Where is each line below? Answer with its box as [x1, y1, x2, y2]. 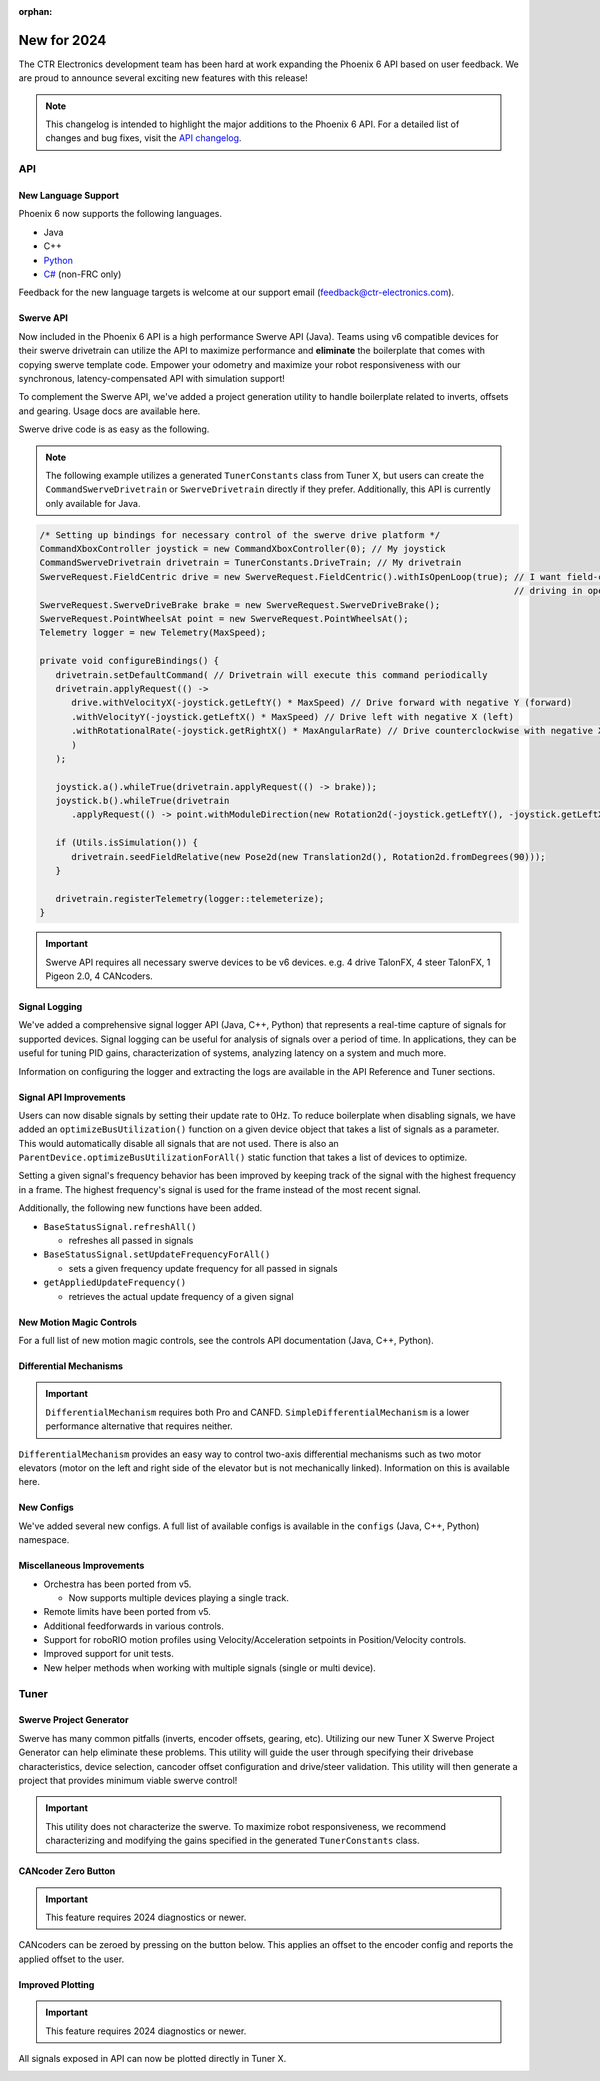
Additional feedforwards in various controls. [43, 1620, 225, 1632]
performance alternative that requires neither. [45, 1420, 234, 1432]
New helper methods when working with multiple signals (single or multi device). [43, 1661, 377, 1674]
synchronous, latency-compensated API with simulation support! [18, 372, 285, 384]
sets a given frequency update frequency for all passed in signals [68, 1262, 339, 1274]
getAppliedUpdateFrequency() [43, 1277, 187, 1289]
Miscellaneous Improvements [18, 1560, 145, 1572]
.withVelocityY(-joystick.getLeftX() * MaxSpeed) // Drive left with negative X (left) [71, 711, 515, 722]
